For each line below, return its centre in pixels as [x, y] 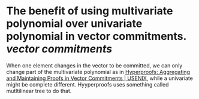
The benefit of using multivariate [90, 11]
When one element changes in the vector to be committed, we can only [94, 65]
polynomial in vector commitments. [97, 36]
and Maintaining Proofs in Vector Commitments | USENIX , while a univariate [100, 78]
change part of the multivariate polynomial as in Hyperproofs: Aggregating [98, 72]
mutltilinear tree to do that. [39, 91]
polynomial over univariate [74, 24]
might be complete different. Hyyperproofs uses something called [88, 84]
